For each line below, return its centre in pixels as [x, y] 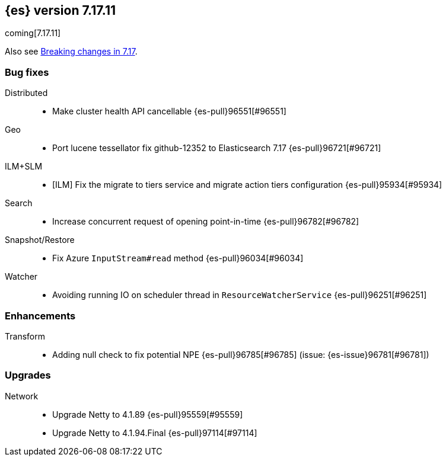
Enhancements [40, 316]
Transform [25, 336]
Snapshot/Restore [40, 240]
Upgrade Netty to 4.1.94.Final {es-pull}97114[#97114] [155, 433]
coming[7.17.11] [33, 33]
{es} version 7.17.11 [60, 10]
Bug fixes [27, 72]
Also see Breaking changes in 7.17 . [71, 52]
